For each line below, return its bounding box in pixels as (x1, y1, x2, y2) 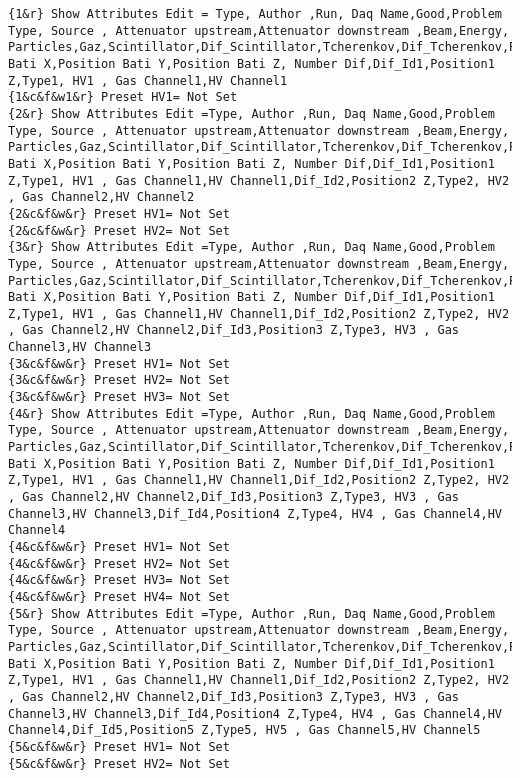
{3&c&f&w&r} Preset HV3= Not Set (8, 390, 230, 405)
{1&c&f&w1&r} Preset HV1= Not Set (8, 90, 238, 105)
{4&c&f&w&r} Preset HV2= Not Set (8, 556, 230, 571)
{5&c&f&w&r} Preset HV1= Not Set (8, 739, 230, 754)
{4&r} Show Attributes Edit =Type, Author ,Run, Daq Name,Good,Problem (8, 406, 495, 421)
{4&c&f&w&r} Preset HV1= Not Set (8, 540, 230, 554)
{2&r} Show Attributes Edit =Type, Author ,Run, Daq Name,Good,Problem (8, 106, 495, 121)
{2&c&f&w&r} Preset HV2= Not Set (8, 223, 230, 238)
